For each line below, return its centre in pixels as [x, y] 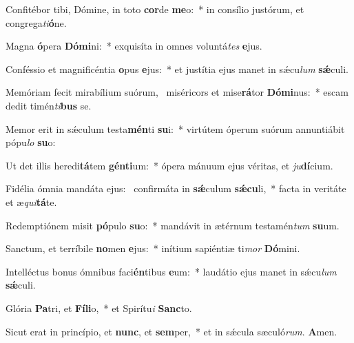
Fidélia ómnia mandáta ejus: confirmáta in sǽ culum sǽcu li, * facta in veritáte [176, 188]
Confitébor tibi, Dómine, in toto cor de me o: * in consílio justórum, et [155, 9]
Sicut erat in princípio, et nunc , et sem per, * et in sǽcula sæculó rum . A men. [171, 331]
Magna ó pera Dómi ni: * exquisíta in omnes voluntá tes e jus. [134, 46]
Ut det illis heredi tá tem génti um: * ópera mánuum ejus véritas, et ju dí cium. [169, 165]
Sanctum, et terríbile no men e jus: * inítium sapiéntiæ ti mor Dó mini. [153, 248]
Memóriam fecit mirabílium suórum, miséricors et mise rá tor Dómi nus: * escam [177, 92]
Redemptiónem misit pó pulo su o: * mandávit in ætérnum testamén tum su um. [173, 225]
